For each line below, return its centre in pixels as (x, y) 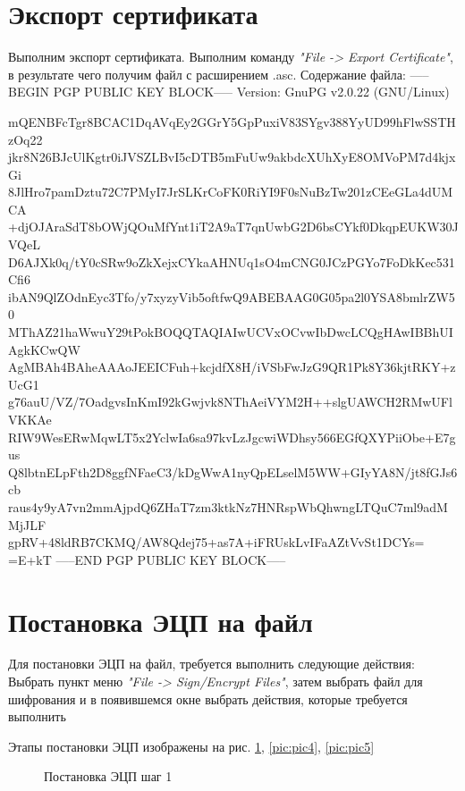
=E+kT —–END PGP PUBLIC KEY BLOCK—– (147, 559)
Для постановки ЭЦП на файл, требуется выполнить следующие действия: (211, 664)
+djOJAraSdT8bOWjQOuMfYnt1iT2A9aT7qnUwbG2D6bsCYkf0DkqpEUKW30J (233, 227)
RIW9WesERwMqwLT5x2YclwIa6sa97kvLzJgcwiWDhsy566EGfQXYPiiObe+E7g (232, 437)
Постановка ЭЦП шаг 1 (108, 776)
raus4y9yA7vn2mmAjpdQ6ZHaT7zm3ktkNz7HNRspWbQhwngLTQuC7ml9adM (228, 506)
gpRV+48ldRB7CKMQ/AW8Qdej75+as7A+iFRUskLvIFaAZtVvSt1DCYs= (216, 542)
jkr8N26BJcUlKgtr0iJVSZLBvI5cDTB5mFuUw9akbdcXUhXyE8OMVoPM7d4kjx (232, 157)
